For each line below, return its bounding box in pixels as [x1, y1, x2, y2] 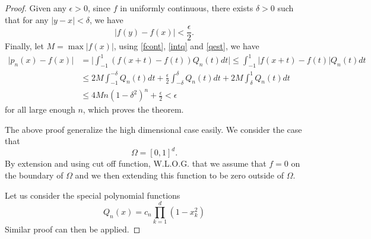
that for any [5, 13, 49, 26]
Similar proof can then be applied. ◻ [5, 223, 141, 235]
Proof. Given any [5, 2, 66, 14]
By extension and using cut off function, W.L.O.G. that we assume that [5, 157, 267, 170]
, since [87, 2, 111, 14]
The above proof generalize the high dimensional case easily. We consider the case [5, 123, 302, 135]
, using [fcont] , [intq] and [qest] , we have [113, 40, 259, 52]
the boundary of [5, 168, 64, 181]
